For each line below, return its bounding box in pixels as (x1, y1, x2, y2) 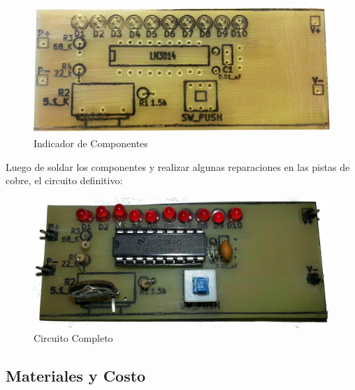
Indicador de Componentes (34, 136, 148, 151)
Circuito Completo (34, 330, 113, 345)
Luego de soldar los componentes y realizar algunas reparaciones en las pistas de (6, 159, 350, 174)
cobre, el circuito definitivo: (6, 173, 123, 188)
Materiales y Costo (6, 364, 146, 386)
